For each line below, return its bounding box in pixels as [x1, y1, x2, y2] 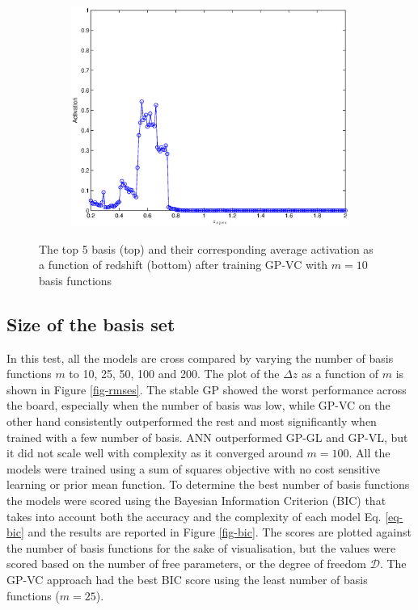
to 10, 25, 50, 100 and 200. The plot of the [69, 365, 280, 382]
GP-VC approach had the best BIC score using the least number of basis [6, 571, 368, 587]
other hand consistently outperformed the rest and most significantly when [6, 413, 377, 430]
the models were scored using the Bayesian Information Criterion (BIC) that [6, 492, 386, 509]
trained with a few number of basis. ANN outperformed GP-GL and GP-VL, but [6, 428, 408, 445]
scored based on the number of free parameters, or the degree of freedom [6, 555, 367, 572]
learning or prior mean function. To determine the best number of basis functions [6, 476, 410, 493]
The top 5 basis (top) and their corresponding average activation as [39, 240, 374, 257]
